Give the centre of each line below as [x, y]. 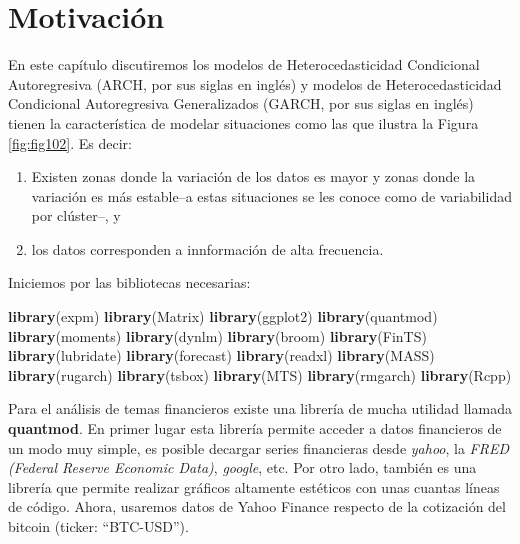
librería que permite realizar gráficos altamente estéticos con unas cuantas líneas [254, 486]
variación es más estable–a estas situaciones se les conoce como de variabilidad [271, 195]
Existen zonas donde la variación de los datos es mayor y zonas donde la [253, 176]
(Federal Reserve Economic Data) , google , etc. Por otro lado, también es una [242, 467]
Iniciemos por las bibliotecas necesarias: [129, 282]
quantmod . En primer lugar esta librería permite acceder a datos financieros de [255, 428]
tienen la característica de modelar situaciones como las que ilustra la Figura [243, 122]
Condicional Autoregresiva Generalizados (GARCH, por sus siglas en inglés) [241, 103]
